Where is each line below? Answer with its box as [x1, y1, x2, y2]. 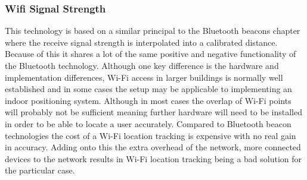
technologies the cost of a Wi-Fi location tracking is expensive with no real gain [5, 129, 296, 141]
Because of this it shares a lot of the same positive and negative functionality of [5, 48, 296, 60]
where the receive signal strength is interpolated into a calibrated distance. [5, 36, 278, 48]
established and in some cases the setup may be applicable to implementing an [5, 83, 292, 95]
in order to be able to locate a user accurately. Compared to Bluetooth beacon [5, 117, 292, 130]
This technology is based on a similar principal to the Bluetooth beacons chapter [5, 24, 300, 37]
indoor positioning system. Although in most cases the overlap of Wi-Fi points [5, 94, 292, 106]
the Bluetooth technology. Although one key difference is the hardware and [5, 59, 279, 71]
